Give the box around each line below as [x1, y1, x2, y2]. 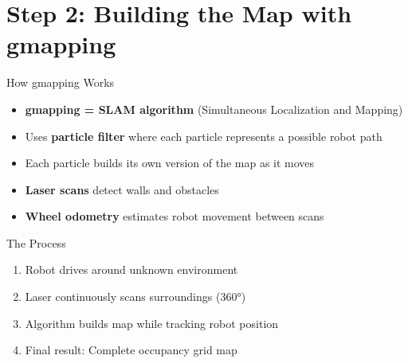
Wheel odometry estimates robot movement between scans [25, 208, 324, 224]
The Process [6, 234, 66, 251]
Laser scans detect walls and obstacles [25, 181, 219, 197]
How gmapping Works [6, 74, 115, 91]
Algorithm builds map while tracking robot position [25, 314, 279, 331]
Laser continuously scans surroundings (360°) [25, 288, 246, 305]
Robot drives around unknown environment [25, 261, 238, 278]
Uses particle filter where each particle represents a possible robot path [25, 127, 382, 144]
